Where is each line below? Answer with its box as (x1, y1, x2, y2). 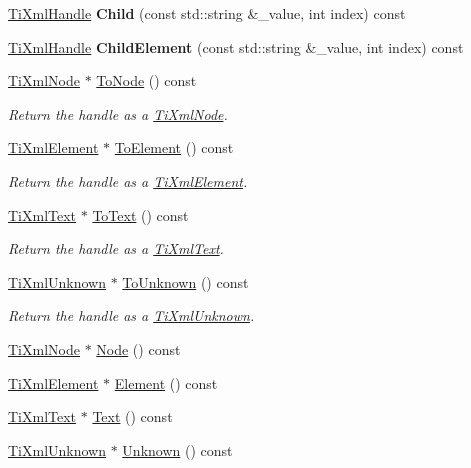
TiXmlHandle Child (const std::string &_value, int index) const (8, 3, 406, 23)
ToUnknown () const (122, 271, 249, 292)
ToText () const (92, 204, 189, 225)
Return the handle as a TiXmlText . (8, 238, 224, 259)
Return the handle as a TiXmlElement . (8, 170, 248, 191)
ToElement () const (114, 137, 234, 158)
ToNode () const (96, 70, 197, 91)
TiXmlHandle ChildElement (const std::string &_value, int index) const (8, 36, 464, 57)
